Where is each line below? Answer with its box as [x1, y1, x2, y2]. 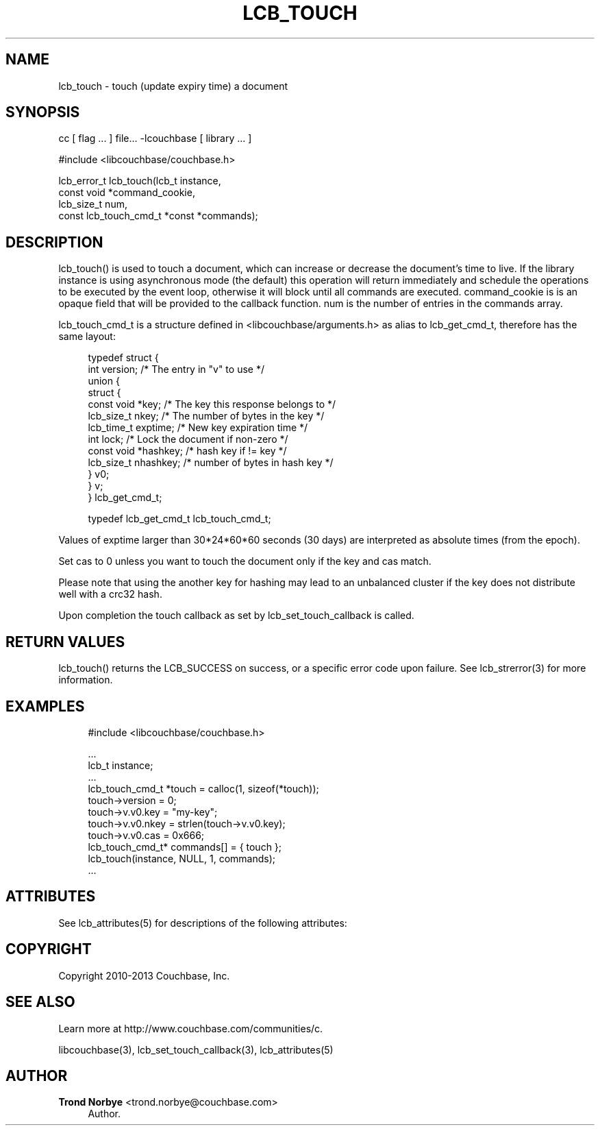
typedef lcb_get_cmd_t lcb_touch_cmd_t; [88, 513, 271, 525]
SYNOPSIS [5, 104, 80, 121]
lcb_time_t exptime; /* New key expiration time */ [88, 422, 308, 434]
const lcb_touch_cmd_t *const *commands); [58, 210, 258, 222]
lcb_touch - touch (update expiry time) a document [58, 80, 288, 92]
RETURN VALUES [5, 633, 125, 650]
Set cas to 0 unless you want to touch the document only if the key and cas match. [58, 555, 432, 568]
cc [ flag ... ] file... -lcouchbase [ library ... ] [58, 132, 252, 145]
